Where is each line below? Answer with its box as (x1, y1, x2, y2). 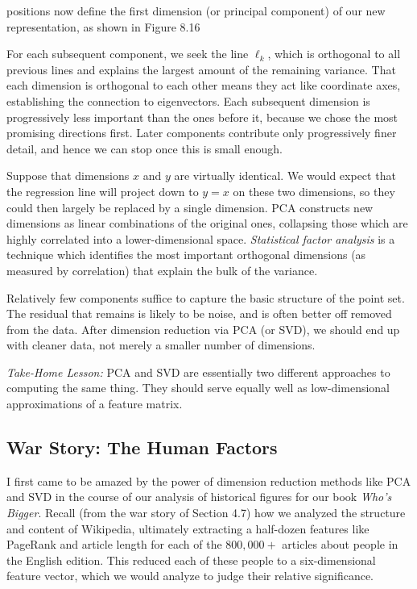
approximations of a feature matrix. (6, 395, 183, 412)
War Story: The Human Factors (6, 435, 278, 460)
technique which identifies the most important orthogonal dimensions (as (6, 246, 366, 263)
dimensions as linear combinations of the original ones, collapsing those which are (6, 215, 408, 232)
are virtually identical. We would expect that (174, 167, 396, 184)
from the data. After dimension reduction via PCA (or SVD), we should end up (6, 320, 400, 337)
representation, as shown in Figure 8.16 (6, 18, 200, 35)
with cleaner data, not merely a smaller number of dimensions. (6, 336, 316, 353)
